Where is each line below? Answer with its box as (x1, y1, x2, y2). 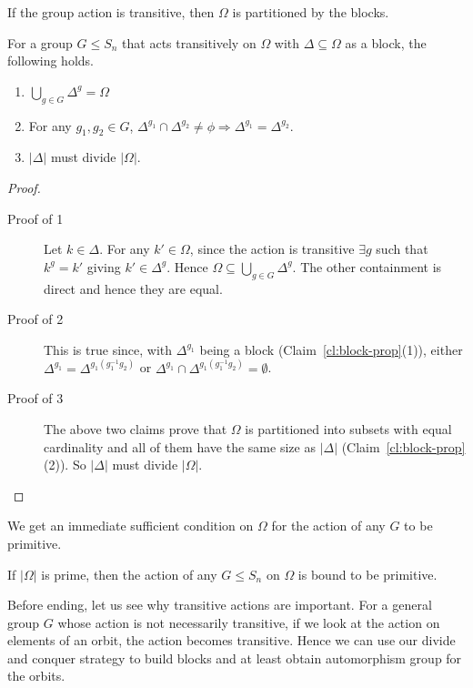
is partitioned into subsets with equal (245, 419, 452, 438)
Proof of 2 (7, 309, 64, 329)
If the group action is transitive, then (7, 3, 215, 21)
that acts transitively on (122, 33, 257, 52)
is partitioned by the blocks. (232, 3, 389, 21)
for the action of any (271, 516, 386, 535)
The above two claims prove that (44, 419, 227, 438)
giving (86, 257, 121, 276)
